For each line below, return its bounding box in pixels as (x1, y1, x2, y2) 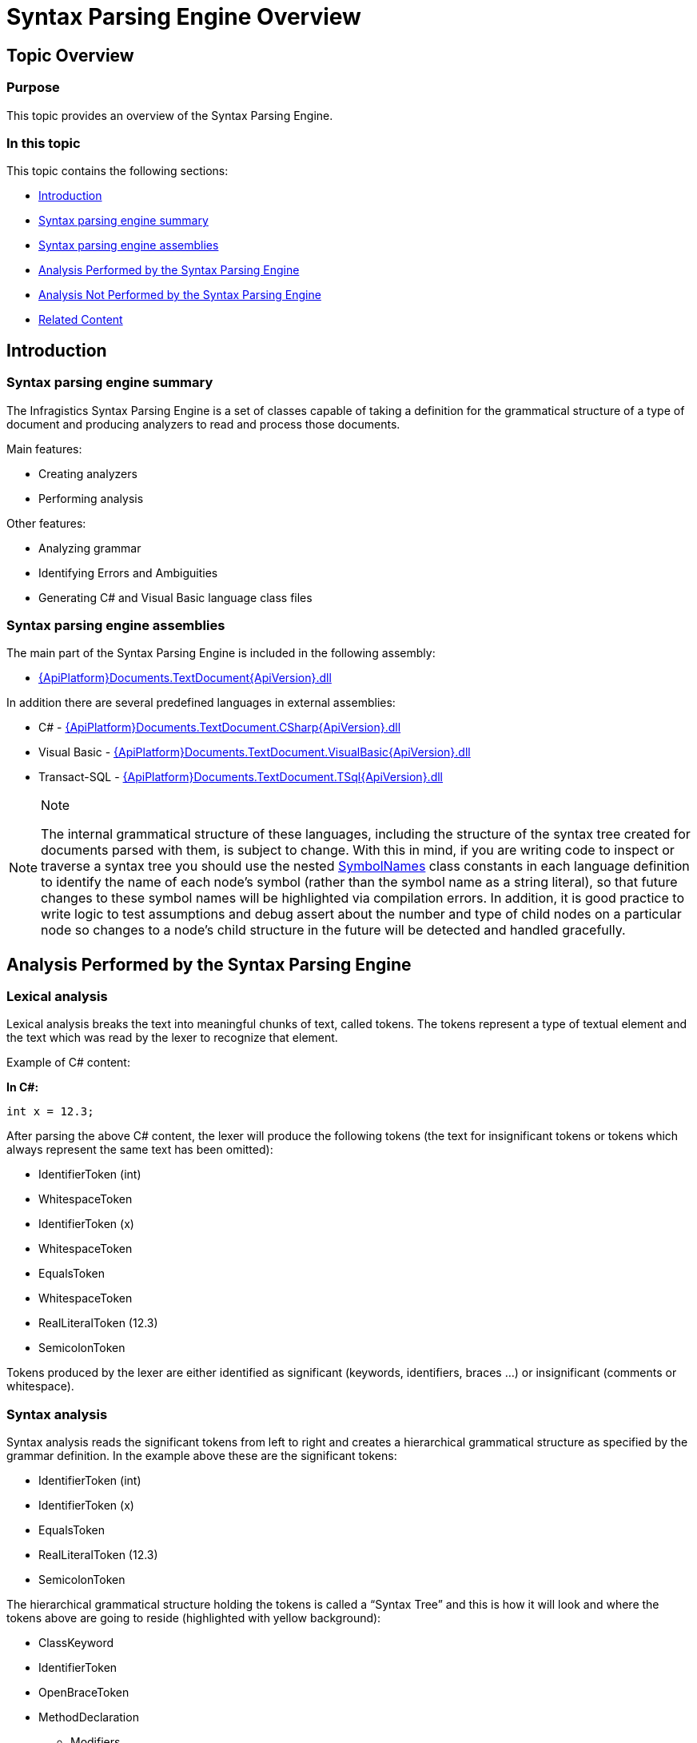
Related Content (38, 313, 123, 327)
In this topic (6, 134, 81, 151)
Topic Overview (6, 45, 134, 66)
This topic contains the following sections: (6, 164, 229, 178)
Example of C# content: (6, 1055, 130, 1070)
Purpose (6, 79, 60, 96)
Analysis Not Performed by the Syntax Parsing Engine (38, 288, 321, 302)
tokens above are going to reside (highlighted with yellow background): (6, 1611, 381, 1625)
